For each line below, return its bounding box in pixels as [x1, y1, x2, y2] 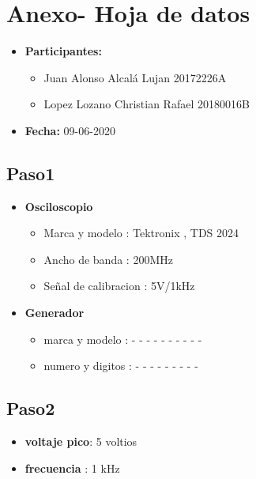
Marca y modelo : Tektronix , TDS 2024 [43, 224, 239, 241]
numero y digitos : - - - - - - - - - [43, 357, 198, 374]
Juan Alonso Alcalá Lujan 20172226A [43, 69, 227, 85]
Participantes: [24, 43, 102, 59]
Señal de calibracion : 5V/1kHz [43, 277, 195, 294]
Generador [24, 304, 85, 321]
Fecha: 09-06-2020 [24, 122, 115, 138]
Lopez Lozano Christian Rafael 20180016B [43, 96, 250, 112]
